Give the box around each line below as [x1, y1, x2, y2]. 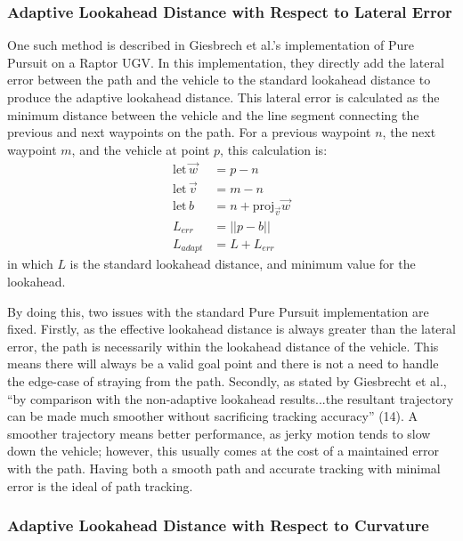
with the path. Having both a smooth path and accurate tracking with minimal [7, 458, 441, 477]
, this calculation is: [220, 140, 328, 158]
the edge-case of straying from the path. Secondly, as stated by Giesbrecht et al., [7, 372, 447, 390]
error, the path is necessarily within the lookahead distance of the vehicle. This [7, 336, 439, 355]
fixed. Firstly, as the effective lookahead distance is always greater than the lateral [7, 319, 456, 338]
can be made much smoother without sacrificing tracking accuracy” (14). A [7, 407, 418, 425]
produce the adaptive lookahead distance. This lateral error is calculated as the [7, 88, 440, 106]
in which [7, 254, 53, 273]
